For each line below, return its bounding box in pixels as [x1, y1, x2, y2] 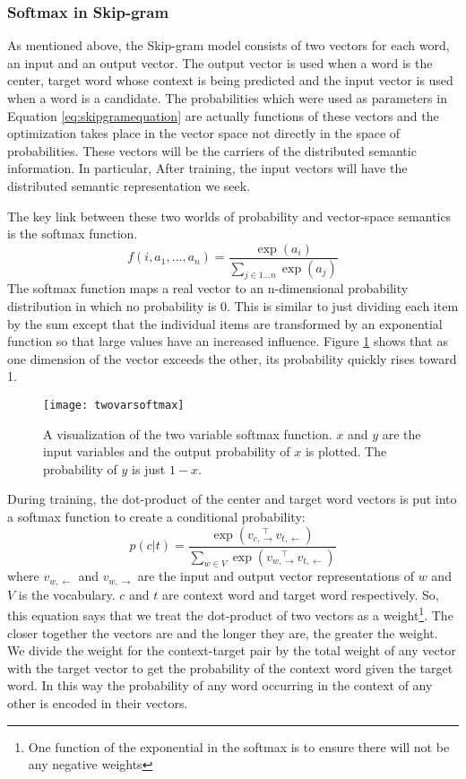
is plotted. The [305, 442, 387, 461]
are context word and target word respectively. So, [162, 584, 439, 603]
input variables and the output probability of [43, 442, 290, 461]
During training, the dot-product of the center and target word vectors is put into [7, 489, 457, 508]
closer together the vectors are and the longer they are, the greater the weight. [7, 623, 438, 642]
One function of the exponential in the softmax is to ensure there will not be [28, 737, 450, 756]
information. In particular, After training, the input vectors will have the [7, 159, 408, 177]
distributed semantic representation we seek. [7, 176, 251, 195]
